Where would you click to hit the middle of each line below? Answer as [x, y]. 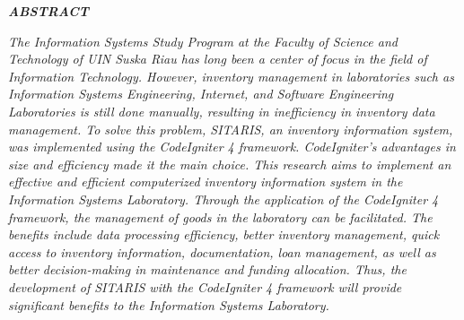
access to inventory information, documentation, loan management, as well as [222, 251]
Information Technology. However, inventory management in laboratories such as [231, 76]
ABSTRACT [48, 11]
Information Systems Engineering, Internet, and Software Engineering [201, 94]
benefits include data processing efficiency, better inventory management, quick [224, 234]
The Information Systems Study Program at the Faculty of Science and [203, 41]
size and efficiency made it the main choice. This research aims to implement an [230, 164]
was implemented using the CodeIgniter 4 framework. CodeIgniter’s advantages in [232, 147]
